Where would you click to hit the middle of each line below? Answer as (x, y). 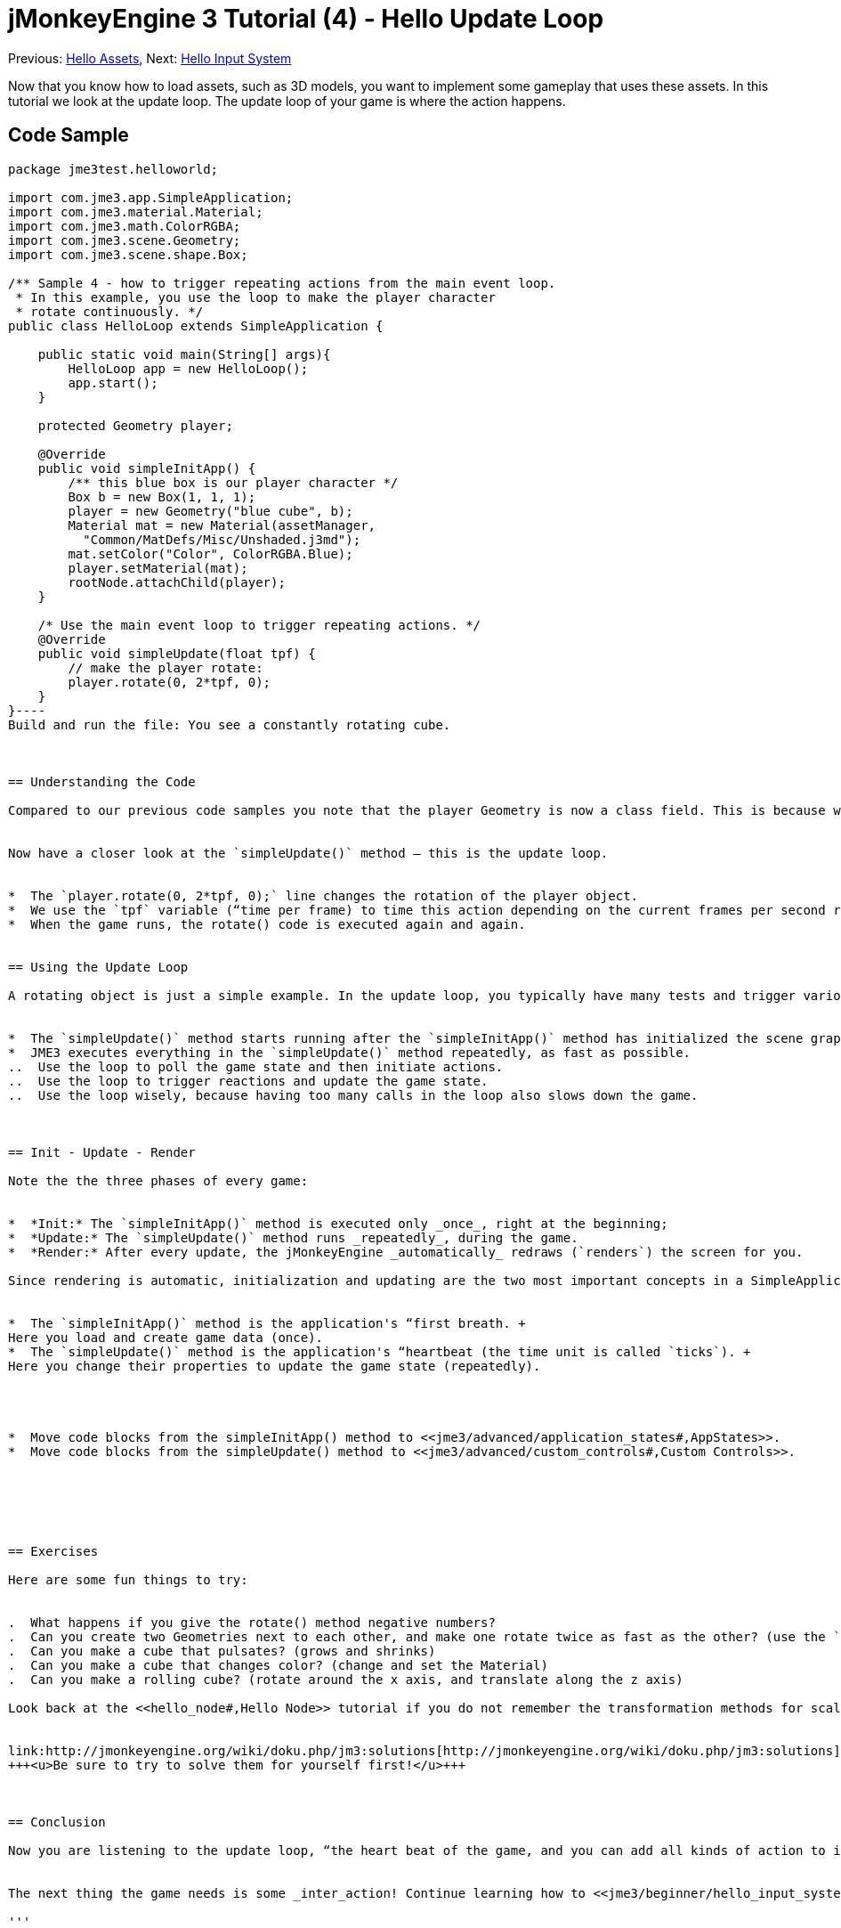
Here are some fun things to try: (128, 1579)
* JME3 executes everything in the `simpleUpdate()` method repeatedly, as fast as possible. (350, 1052)
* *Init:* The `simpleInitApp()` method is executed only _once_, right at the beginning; (338, 1223)
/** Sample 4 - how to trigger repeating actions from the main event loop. (282, 283)
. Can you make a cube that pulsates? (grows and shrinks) (222, 1651)
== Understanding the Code (102, 781)
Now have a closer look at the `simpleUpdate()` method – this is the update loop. (308, 853)
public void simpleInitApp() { (147, 468)
